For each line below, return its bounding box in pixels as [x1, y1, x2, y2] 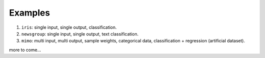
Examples [9, 7, 50, 18]
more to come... [9, 47, 41, 53]
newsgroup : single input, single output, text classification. [21, 31, 139, 37]
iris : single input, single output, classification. [21, 24, 117, 30]
